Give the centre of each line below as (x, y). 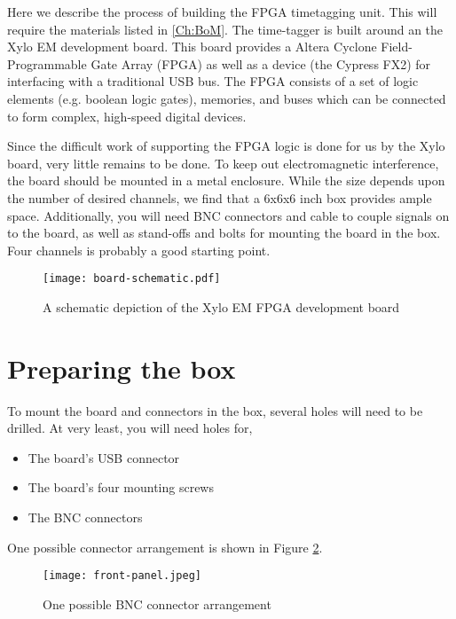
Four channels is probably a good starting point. (139, 250)
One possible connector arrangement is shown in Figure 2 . (165, 547)
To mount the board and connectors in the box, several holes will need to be (215, 410)
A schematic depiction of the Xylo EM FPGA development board (221, 306)
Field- (397, 47)
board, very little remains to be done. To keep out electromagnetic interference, (223, 163)
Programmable (47, 63)
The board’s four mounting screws (121, 487)
